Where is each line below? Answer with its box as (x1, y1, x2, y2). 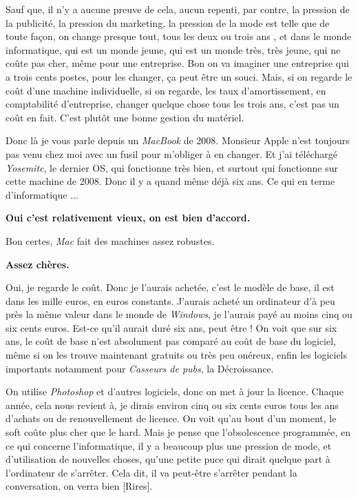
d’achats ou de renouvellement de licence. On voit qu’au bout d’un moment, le (6, 411, 337, 426)
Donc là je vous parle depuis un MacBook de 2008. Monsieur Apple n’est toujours (6, 133, 350, 148)
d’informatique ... (6, 187, 78, 201)
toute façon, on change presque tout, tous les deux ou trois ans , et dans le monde (6, 29, 352, 43)
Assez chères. (6, 257, 70, 271)
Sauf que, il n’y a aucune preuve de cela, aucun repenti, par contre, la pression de (6, 2, 350, 16)
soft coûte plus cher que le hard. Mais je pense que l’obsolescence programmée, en (6, 425, 351, 439)
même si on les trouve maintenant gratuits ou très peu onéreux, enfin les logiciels (6, 348, 348, 362)
